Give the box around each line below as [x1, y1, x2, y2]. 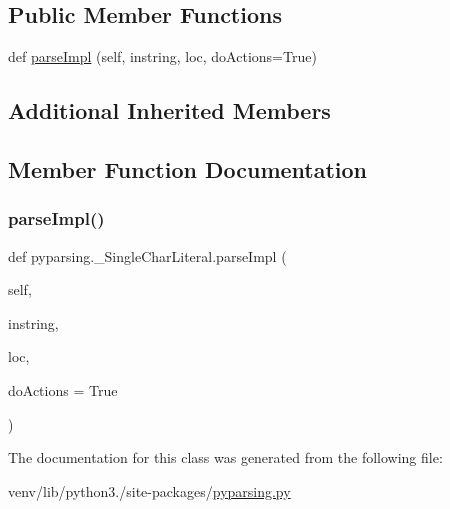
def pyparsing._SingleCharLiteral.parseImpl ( [8, 245, 287, 266]
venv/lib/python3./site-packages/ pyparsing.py [8, 480, 291, 501]
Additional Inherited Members [8, 95, 331, 126]
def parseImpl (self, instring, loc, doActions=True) [8, 46, 317, 67]
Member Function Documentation [8, 153, 368, 184]
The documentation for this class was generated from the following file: [8, 447, 443, 468]
